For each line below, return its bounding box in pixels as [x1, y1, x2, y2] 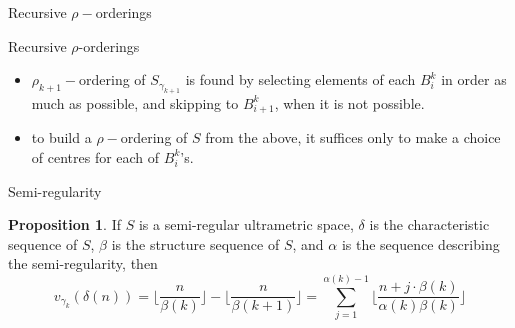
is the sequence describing [341, 233, 500, 254]
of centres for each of [31, 146, 160, 167]
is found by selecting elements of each [185, 69, 416, 90]
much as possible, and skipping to [31, 92, 239, 113]
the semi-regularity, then [8, 253, 158, 274]
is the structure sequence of [111, 233, 280, 254]
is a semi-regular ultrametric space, [138, 214, 354, 235]
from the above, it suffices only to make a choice [205, 127, 501, 148]
